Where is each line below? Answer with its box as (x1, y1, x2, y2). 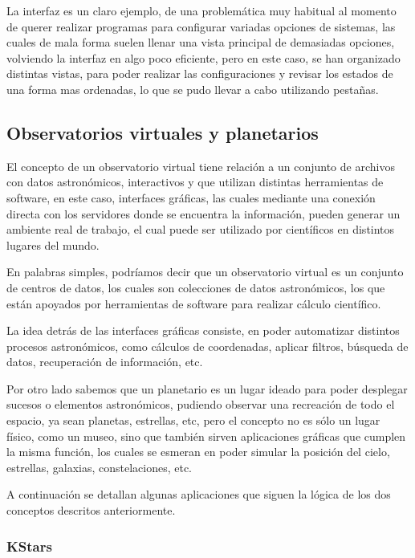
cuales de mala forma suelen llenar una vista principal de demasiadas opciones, (6, 34, 395, 51)
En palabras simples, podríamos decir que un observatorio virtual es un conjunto (6, 263, 404, 280)
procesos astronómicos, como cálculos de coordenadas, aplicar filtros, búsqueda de (6, 337, 409, 354)
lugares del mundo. (6, 236, 100, 253)
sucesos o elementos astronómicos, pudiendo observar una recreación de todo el (6, 396, 395, 413)
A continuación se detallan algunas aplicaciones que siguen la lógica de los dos (6, 486, 391, 503)
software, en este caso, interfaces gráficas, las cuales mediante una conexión (6, 189, 376, 206)
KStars (6, 536, 52, 556)
